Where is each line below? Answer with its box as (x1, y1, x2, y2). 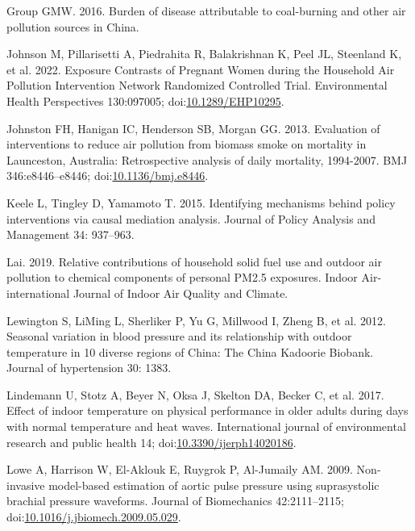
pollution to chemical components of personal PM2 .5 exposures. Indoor (6, 269, 358, 286)
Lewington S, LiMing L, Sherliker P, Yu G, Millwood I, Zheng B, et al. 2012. (6, 311, 386, 328)
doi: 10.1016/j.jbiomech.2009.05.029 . (6, 508, 181, 525)
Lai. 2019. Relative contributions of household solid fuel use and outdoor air (6, 253, 382, 270)
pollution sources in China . (6, 18, 139, 35)
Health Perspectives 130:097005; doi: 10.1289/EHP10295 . (6, 92, 284, 109)
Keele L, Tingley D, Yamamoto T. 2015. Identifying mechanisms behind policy (6, 194, 396, 211)
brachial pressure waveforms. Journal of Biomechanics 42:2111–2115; (6, 492, 344, 509)
